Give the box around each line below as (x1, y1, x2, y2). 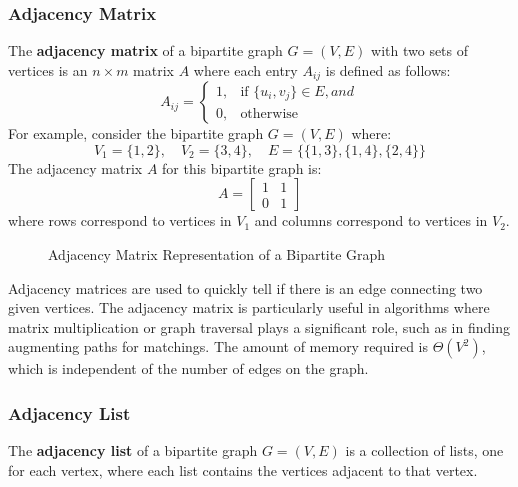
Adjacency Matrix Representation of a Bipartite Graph (48, 244, 386, 265)
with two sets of (371, 40, 469, 61)
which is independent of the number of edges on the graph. (8, 358, 369, 379)
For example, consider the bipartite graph (8, 123, 264, 144)
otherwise (240, 106, 299, 121)
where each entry (193, 59, 298, 80)
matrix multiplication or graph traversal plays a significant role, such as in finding (8, 316, 510, 337)
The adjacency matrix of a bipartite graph (8, 40, 283, 61)
